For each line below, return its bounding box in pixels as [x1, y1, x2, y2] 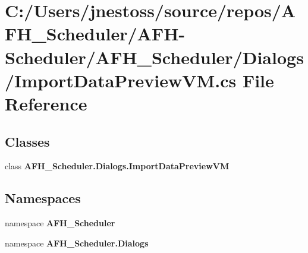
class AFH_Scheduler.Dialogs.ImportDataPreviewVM [5, 160, 230, 172]
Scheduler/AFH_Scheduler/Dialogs [5, 45, 304, 69]
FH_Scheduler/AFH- [5, 21, 186, 46]
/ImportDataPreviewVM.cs [5, 68, 237, 92]
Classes [5, 132, 50, 150]
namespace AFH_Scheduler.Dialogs [5, 236, 149, 249]
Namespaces [5, 189, 81, 207]
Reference [5, 91, 87, 115]
